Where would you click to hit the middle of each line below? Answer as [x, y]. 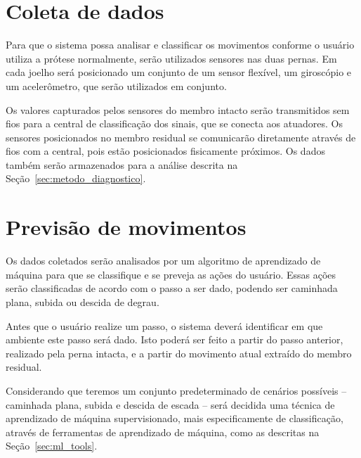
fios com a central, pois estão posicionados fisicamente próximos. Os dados [165, 151]
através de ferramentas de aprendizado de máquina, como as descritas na [163, 432]
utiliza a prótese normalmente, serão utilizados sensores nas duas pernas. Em [171, 58]
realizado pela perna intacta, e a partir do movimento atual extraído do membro [179, 353]
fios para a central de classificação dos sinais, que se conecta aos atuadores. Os [174, 123]
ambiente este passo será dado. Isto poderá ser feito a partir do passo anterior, [175, 339]
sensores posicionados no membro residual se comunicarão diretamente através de [181, 137]
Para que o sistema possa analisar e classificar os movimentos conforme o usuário [180, 45]
